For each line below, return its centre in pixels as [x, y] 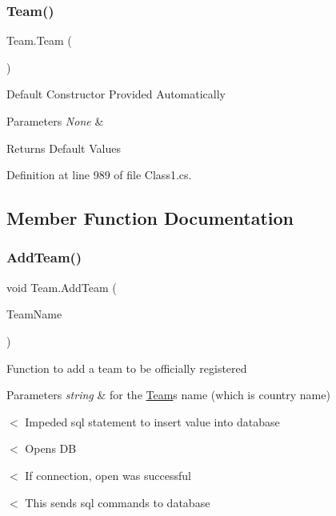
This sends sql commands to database [118, 502]
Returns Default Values [64, 148]
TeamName [34, 314]
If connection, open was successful [108, 475]
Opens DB [51, 448]
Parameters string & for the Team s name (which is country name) [168, 395]
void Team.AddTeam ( [62, 287]
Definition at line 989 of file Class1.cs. [99, 175]
